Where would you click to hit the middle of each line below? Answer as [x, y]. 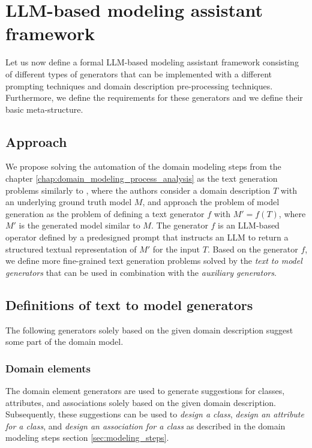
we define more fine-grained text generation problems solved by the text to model [154, 261]
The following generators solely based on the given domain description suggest [149, 330]
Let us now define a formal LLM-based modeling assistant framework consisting [152, 62]
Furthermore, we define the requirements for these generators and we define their [154, 97]
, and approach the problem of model [211, 202]
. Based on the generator [253, 249]
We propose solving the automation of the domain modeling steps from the [143, 166]
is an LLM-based [249, 225]
